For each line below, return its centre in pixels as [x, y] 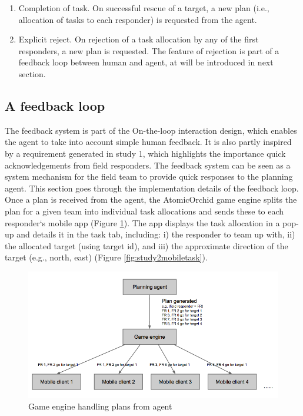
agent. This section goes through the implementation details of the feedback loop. [152, 188]
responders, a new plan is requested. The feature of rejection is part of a [149, 50]
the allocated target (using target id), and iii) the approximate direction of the [146, 245]
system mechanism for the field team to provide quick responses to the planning [149, 176]
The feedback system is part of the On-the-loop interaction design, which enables [151, 130]
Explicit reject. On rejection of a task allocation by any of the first [139, 39]
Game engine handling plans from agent [100, 406]
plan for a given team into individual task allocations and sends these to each [144, 211]
